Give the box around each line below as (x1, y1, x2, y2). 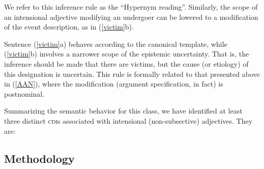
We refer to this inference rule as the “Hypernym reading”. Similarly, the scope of (4, 2, 258, 12)
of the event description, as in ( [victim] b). (4, 21, 134, 32)
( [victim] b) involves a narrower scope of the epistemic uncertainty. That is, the (4, 48, 249, 59)
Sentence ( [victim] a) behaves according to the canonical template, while (4, 38, 227, 49)
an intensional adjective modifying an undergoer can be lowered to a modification (4, 11, 258, 22)
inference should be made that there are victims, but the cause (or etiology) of (4, 58, 249, 69)
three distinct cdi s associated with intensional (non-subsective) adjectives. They (4, 115, 253, 126)
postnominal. (4, 88, 45, 99)
